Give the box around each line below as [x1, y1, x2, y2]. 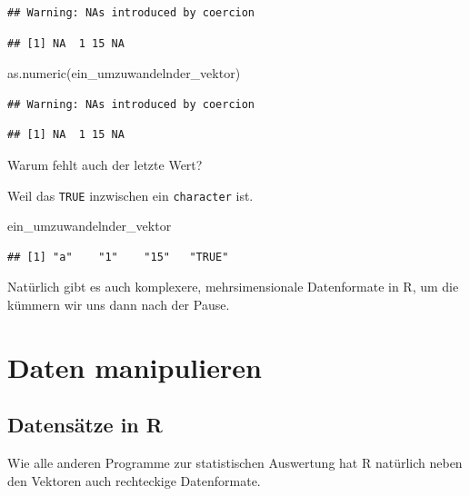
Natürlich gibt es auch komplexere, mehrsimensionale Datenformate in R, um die [7, 277, 459, 296]
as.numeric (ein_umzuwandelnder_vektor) [7, 64, 241, 83]
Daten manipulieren [7, 348, 262, 385]
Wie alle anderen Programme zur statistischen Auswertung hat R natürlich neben [7, 453, 463, 472]
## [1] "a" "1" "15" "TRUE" [7, 250, 229, 263]
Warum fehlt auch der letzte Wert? [7, 154, 203, 174]
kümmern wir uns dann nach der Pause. [7, 295, 230, 313]
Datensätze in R [7, 411, 163, 439]
